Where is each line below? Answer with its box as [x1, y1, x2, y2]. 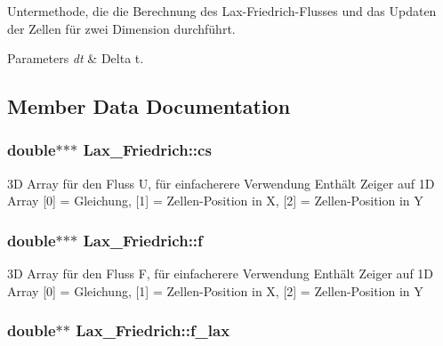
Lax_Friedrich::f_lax [76, 319, 230, 342]
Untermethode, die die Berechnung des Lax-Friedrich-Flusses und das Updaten [7, 2, 437, 20]
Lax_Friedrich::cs [83, 139, 212, 161]
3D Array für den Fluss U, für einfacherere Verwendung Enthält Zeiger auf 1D [7, 173, 435, 192]
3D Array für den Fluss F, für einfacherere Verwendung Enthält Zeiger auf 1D [7, 264, 434, 283]
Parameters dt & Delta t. [7, 49, 144, 68]
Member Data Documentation [7, 93, 291, 120]
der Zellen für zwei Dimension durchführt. [7, 19, 236, 37]
